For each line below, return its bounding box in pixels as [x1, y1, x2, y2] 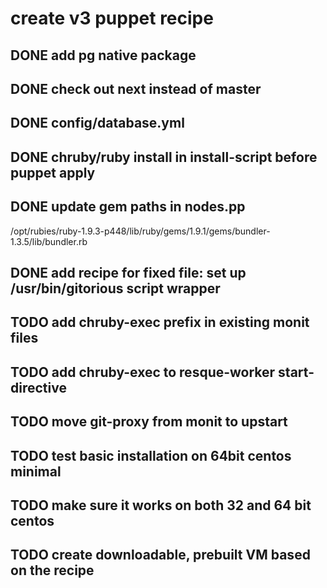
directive [10, 379, 67, 396]
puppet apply [10, 164, 96, 181]
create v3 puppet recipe [10, 7, 214, 30]
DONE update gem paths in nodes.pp [10, 198, 246, 216]
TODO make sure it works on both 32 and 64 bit [10, 497, 312, 514]
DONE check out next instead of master [10, 80, 262, 97]
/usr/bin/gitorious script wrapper [10, 280, 221, 297]
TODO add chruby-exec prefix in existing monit [10, 314, 310, 331]
